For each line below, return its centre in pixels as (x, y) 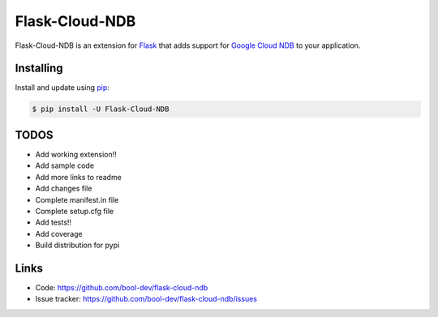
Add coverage (59, 233)
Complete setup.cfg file (74, 211)
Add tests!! (54, 222)
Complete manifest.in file (77, 199)
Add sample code (65, 165)
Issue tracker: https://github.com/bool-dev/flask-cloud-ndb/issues (146, 299)
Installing (39, 69)
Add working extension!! (76, 154)
